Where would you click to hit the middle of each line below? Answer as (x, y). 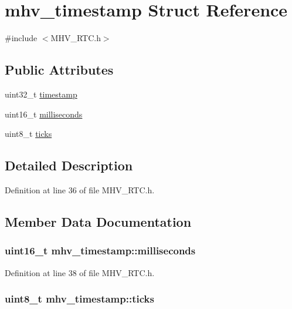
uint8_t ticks (28, 134)
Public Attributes (59, 70)
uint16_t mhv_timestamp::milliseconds (100, 251)
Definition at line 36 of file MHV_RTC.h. (80, 189)
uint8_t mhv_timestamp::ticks (79, 299)
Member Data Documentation (98, 221)
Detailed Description (69, 165)
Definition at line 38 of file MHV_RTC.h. (80, 272)
